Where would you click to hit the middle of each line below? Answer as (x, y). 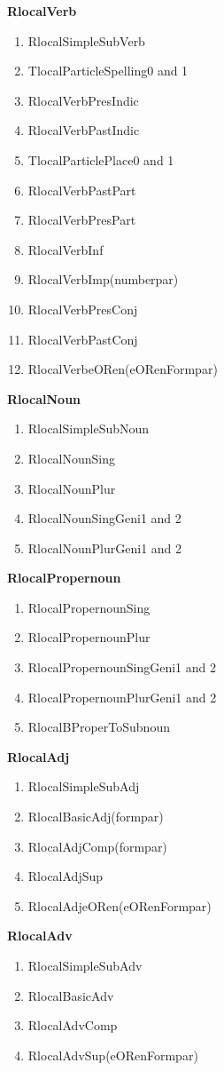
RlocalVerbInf (66, 249)
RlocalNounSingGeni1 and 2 (104, 518)
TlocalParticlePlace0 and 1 (101, 159)
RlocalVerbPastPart (82, 190)
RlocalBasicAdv (71, 995)
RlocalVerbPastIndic (84, 130)
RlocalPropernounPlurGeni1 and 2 (122, 697)
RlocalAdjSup (66, 876)
